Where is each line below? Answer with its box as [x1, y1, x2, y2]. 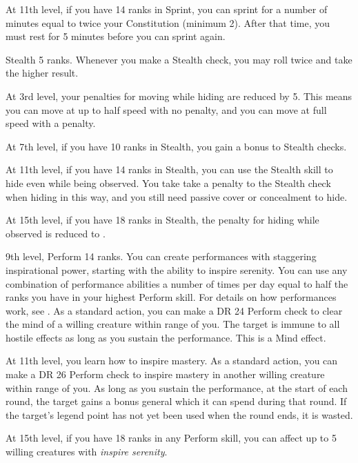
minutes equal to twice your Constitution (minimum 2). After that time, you [6, 15, 330, 30]
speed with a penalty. [6, 116, 96, 130]
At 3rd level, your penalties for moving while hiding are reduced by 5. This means [6, 88, 352, 103]
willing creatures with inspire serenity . [6, 444, 168, 459]
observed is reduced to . [6, 226, 106, 240]
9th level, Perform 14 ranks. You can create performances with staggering [6, 249, 317, 264]
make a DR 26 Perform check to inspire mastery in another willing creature [6, 367, 325, 382]
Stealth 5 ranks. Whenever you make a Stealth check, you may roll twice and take [6, 52, 352, 66]
